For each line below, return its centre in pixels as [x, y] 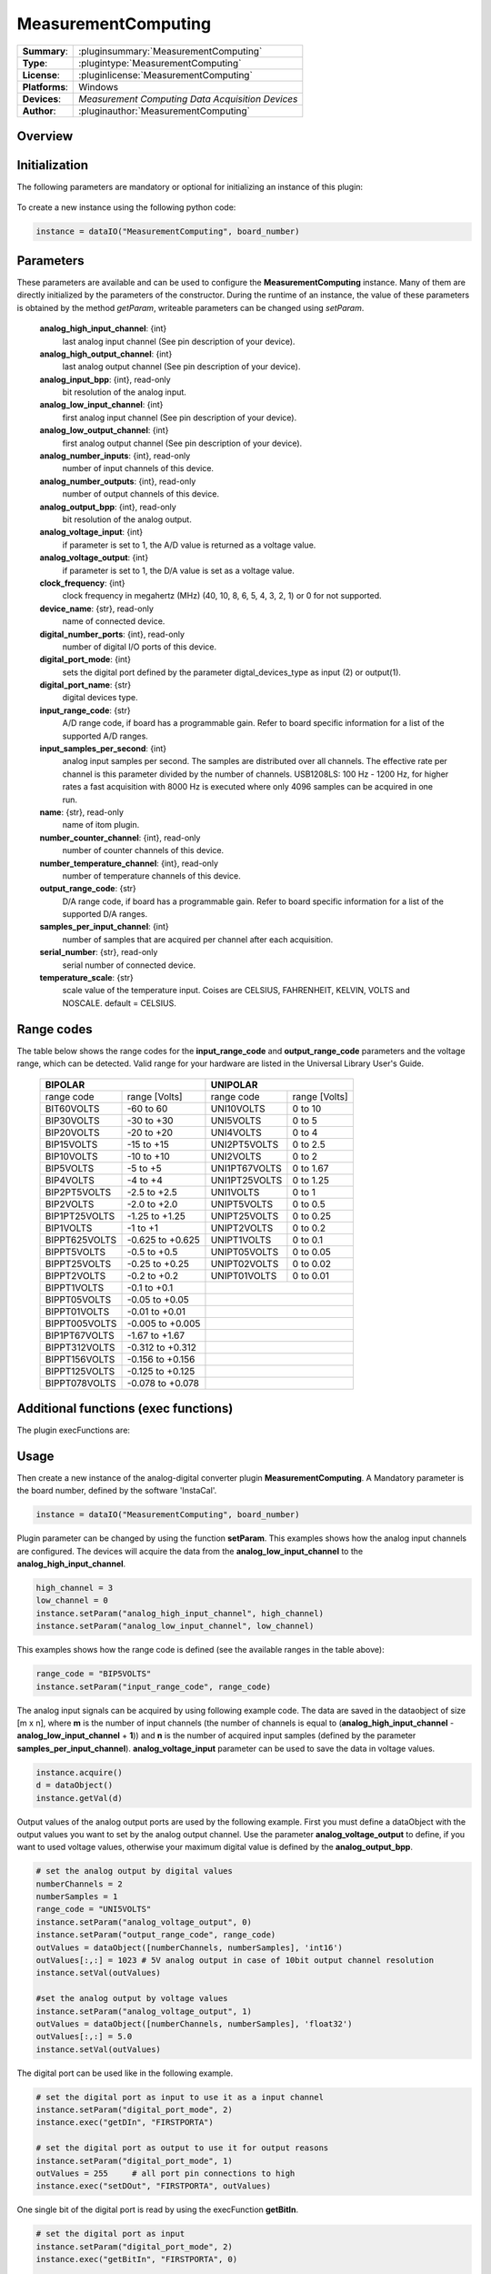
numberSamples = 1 [77, 1897]
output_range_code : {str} [88, 889]
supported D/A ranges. [105, 914]
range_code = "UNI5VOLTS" [94, 1909]
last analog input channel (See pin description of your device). [179, 341]
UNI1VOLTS [235, 1192]
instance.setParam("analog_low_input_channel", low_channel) [175, 1626]
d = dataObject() [75, 1786]
